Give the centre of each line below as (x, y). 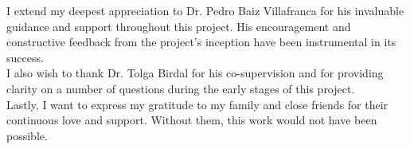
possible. (27, 135)
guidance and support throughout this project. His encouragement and (179, 26)
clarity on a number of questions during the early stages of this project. (181, 88)
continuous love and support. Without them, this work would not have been (192, 120)
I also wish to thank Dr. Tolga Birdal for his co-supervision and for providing (195, 73)
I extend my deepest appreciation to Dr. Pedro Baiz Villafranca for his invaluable (205, 10)
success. (25, 57)
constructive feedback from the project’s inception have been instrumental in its (201, 42)
